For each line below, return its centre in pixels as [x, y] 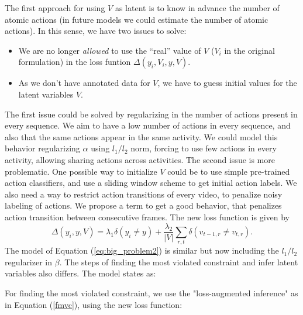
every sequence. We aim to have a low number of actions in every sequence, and [148, 125]
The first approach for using [55, 8]
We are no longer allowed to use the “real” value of [110, 50]
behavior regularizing [42, 148]
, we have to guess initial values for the [227, 83]
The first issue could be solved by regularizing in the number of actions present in [151, 114]
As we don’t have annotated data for [84, 83]
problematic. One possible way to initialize [81, 171]
